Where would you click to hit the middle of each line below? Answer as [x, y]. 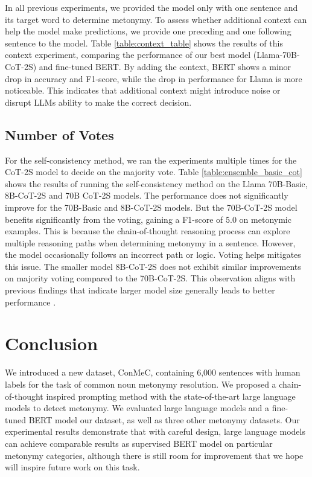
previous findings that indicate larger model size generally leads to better [140, 290]
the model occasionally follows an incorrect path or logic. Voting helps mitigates [153, 255]
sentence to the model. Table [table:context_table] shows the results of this [144, 43]
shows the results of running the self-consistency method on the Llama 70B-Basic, [156, 183]
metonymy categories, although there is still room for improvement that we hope [154, 455]
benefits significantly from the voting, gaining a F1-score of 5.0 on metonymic [148, 219]
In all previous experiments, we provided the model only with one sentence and [151, 7]
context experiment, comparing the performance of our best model [128, 55]
